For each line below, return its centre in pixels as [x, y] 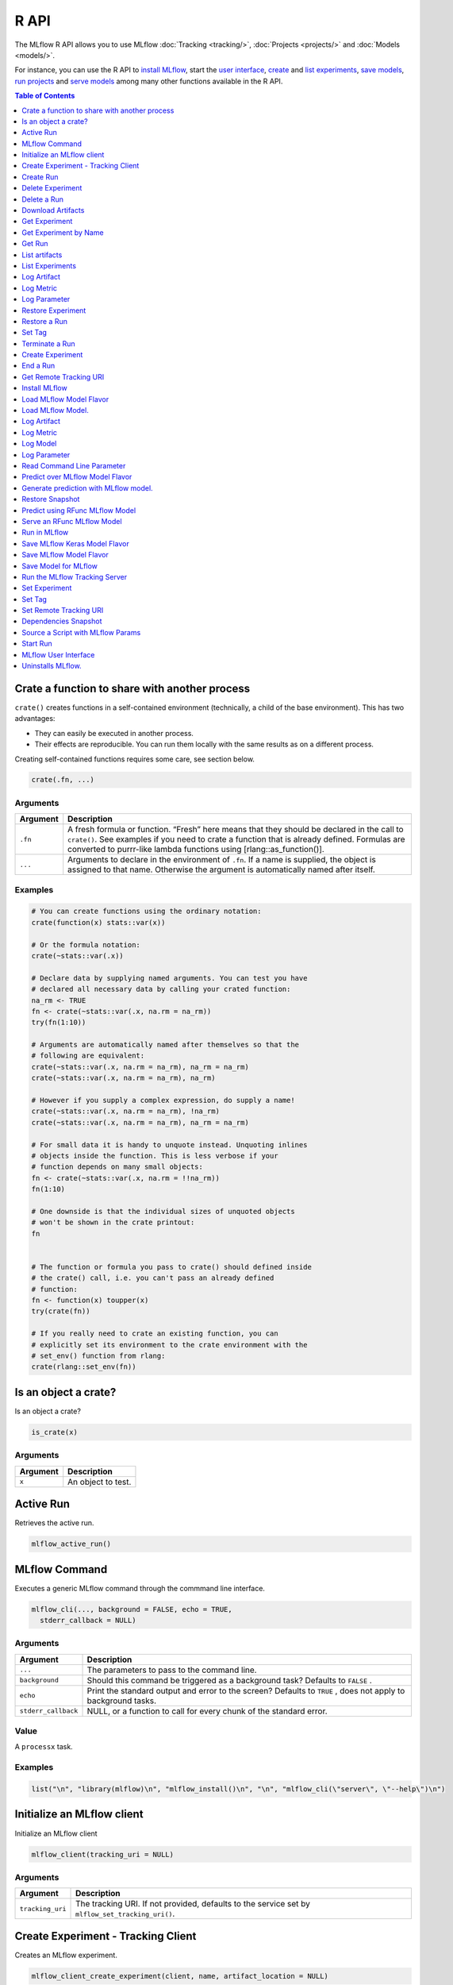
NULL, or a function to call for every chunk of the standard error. [207, 1711]
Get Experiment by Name [63, 232]
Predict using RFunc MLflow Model [79, 510]
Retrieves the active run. [54, 1523]
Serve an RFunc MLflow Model [72, 521]
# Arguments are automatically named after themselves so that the [165, 1045]
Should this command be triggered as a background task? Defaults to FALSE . [229, 1680]
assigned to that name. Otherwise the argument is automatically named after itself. [222, 869]
